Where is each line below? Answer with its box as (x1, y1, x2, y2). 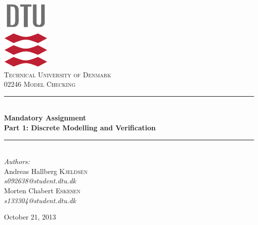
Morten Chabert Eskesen (4, 185, 80, 195)
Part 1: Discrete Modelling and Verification (4, 122, 156, 132)
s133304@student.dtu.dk (4, 195, 76, 205)
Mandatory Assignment (4, 112, 86, 123)
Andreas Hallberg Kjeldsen (4, 166, 88, 176)
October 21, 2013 (4, 212, 56, 222)
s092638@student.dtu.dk (4, 175, 76, 186)
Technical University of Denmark (4, 69, 111, 79)
